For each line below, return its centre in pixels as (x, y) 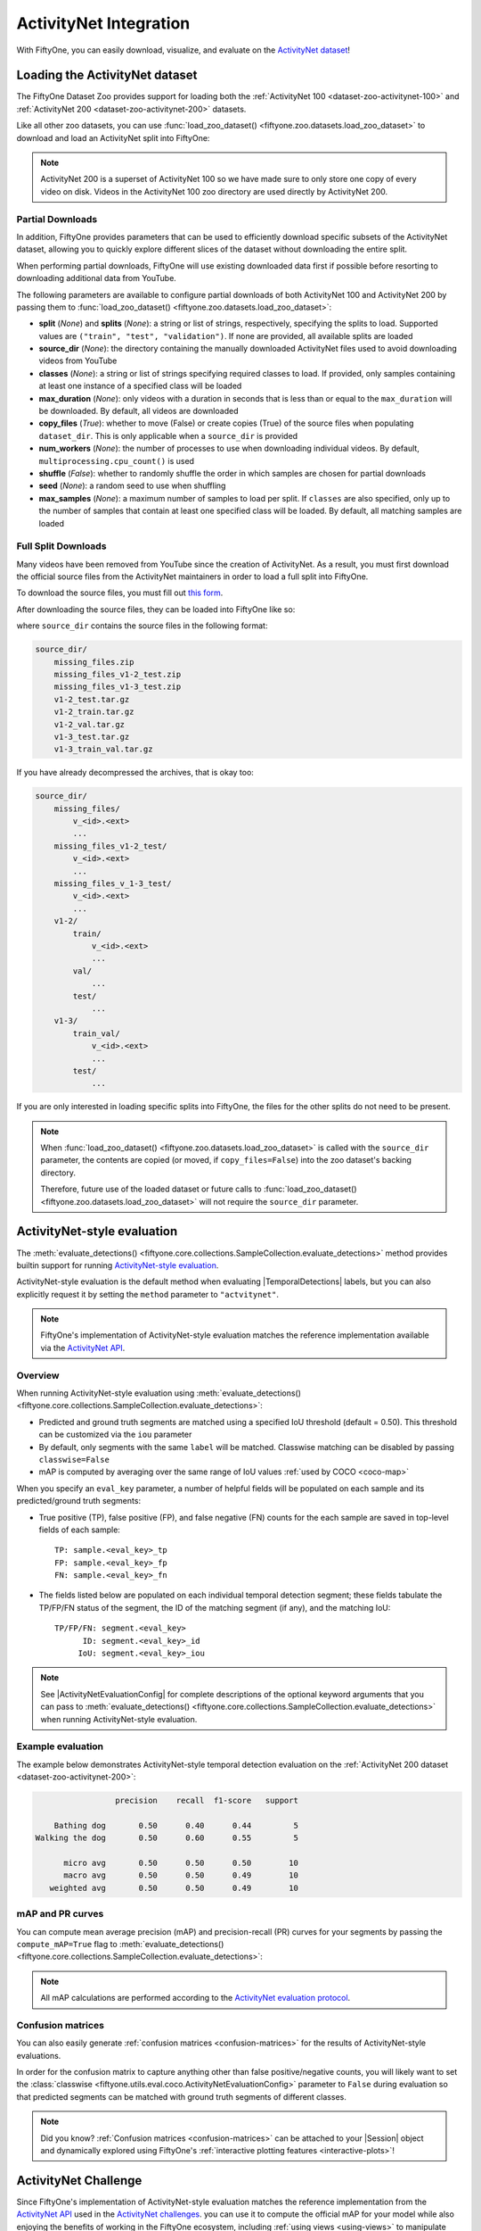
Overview (38, 1375)
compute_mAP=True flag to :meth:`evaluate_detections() (120, 1944)
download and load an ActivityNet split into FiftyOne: (113, 137)
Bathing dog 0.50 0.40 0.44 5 (176, 1825)
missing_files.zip (94, 662)
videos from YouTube (78, 361)
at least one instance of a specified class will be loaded (140, 386)
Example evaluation (60, 1746)
